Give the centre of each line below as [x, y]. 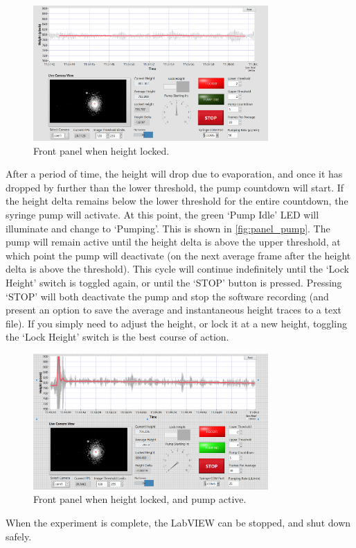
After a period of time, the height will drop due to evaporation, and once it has [174, 174]
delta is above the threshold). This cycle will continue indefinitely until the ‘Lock [177, 269]
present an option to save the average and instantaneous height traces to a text [174, 310]
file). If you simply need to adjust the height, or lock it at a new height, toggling [176, 323]
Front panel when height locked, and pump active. [140, 499]
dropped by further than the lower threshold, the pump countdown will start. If [175, 187]
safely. [19, 536]
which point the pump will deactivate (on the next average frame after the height [178, 255]
